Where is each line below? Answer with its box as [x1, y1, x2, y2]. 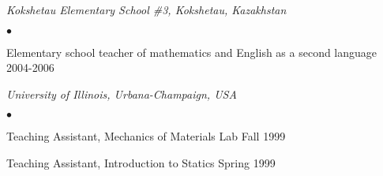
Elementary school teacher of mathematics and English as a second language [6, 43, 377, 60]
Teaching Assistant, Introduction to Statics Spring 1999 [6, 154, 276, 170]
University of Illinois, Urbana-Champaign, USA [6, 85, 237, 102]
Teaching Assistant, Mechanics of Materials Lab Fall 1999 [6, 128, 286, 144]
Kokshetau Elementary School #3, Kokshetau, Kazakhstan [6, 2, 287, 17]
